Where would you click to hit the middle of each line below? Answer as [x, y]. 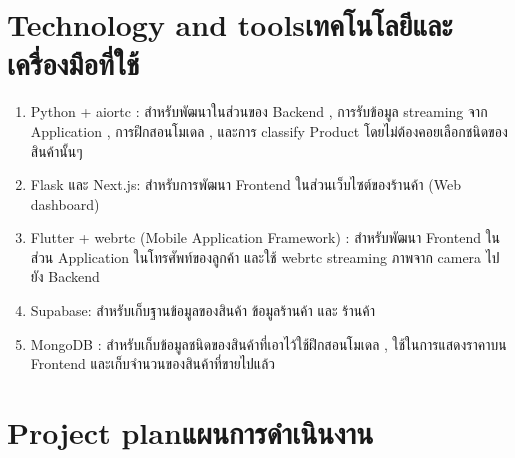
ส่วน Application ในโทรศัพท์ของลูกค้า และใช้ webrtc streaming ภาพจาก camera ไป [265, 256]
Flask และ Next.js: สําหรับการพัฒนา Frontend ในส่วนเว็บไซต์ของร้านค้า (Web [245, 184]
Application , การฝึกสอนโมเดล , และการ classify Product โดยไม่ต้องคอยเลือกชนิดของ [269, 130]
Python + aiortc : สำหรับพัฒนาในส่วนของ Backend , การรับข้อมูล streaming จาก [259, 111]
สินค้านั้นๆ [56, 150]
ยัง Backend [65, 276]
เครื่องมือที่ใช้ [73, 63]
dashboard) [65, 203]
